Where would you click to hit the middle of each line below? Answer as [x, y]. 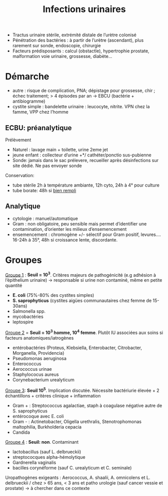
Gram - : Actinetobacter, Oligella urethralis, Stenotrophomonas [77, 422]
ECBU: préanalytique [39, 128]
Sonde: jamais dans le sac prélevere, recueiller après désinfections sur [86, 160]
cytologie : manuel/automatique [45, 218]
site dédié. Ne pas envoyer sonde [47, 166]
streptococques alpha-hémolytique [49, 457]
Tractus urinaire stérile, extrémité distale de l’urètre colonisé [74, 35]
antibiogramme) [29, 101]
